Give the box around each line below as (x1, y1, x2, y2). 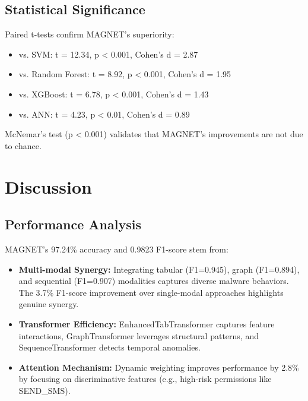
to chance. (5, 139, 42, 151)
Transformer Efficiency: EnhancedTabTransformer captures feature (18, 317, 275, 330)
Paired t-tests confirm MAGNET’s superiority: (5, 28, 174, 40)
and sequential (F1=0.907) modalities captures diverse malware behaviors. (18, 274, 289, 287)
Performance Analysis (5, 215, 141, 233)
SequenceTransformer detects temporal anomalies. (18, 341, 201, 353)
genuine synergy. (18, 298, 79, 310)
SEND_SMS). (18, 384, 71, 396)
